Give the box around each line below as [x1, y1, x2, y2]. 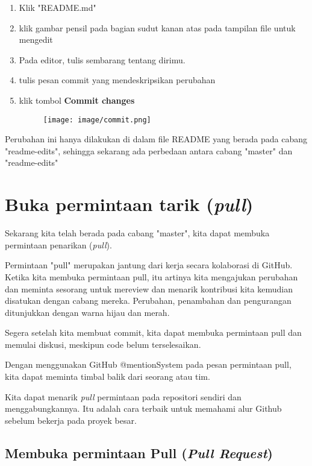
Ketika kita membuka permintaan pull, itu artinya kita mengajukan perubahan [5, 270, 298, 283]
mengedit [19, 33, 53, 46]
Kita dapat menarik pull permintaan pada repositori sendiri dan [5, 390, 242, 403]
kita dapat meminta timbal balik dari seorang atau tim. [5, 370, 210, 383]
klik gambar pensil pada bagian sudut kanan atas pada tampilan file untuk [19, 21, 296, 34]
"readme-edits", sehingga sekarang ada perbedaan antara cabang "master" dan [5, 144, 293, 157]
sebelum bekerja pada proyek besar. [5, 414, 137, 426]
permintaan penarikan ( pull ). [5, 238, 112, 251]
